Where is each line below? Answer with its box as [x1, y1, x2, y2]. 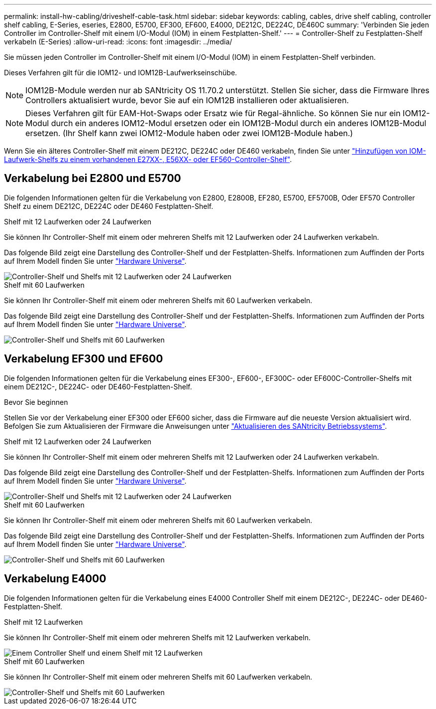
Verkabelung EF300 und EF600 [4, 353, 163, 365]
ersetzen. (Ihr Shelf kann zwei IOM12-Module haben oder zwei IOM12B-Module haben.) [25, 128, 353, 138]
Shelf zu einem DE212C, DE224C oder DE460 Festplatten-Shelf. [4, 201, 214, 210]
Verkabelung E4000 [4, 572, 107, 585]
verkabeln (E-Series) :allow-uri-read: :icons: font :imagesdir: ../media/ [4, 37, 232, 46]
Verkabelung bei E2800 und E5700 [4, 172, 181, 185]
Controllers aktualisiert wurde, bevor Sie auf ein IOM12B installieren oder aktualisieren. [25, 95, 349, 105]
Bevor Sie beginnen [4, 397, 68, 406]
